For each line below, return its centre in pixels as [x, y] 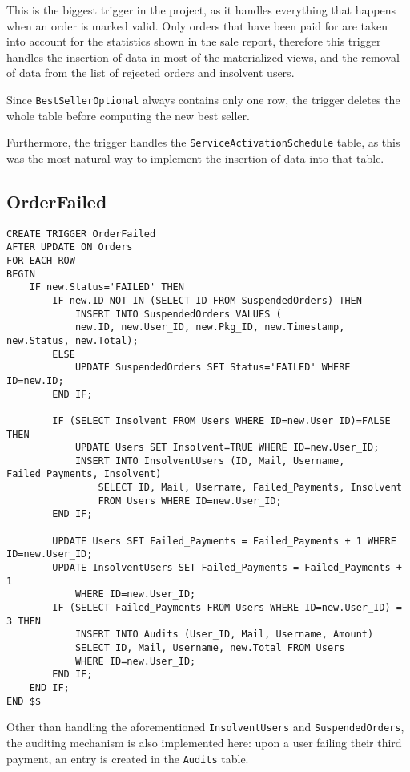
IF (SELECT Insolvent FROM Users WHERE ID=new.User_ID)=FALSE [221, 420]
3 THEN [24, 621]
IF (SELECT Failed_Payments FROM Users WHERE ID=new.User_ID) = [227, 608]
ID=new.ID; [35, 380]
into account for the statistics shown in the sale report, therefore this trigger [194, 41]
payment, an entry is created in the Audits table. [128, 758]
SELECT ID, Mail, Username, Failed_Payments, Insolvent [250, 488]
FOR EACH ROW [41, 260]
